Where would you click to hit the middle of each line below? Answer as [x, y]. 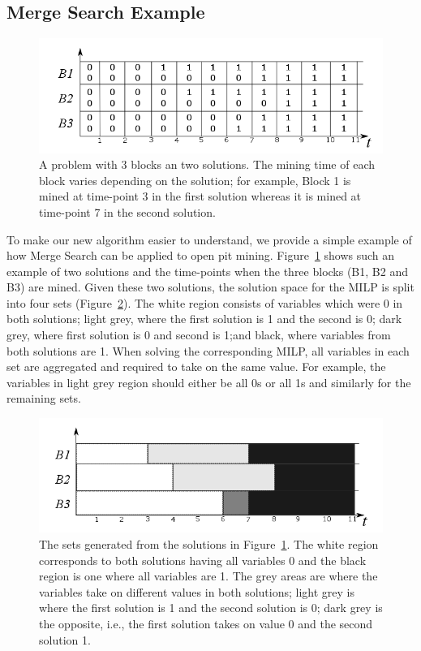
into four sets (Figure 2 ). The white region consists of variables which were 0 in [205, 302]
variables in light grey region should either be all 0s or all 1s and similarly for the [209, 382]
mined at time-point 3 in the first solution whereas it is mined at [200, 196]
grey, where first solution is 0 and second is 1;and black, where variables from [199, 335]
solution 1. [65, 639]
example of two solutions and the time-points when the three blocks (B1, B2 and [207, 271]
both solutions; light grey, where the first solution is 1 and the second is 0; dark [204, 319]
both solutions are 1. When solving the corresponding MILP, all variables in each [208, 350]
